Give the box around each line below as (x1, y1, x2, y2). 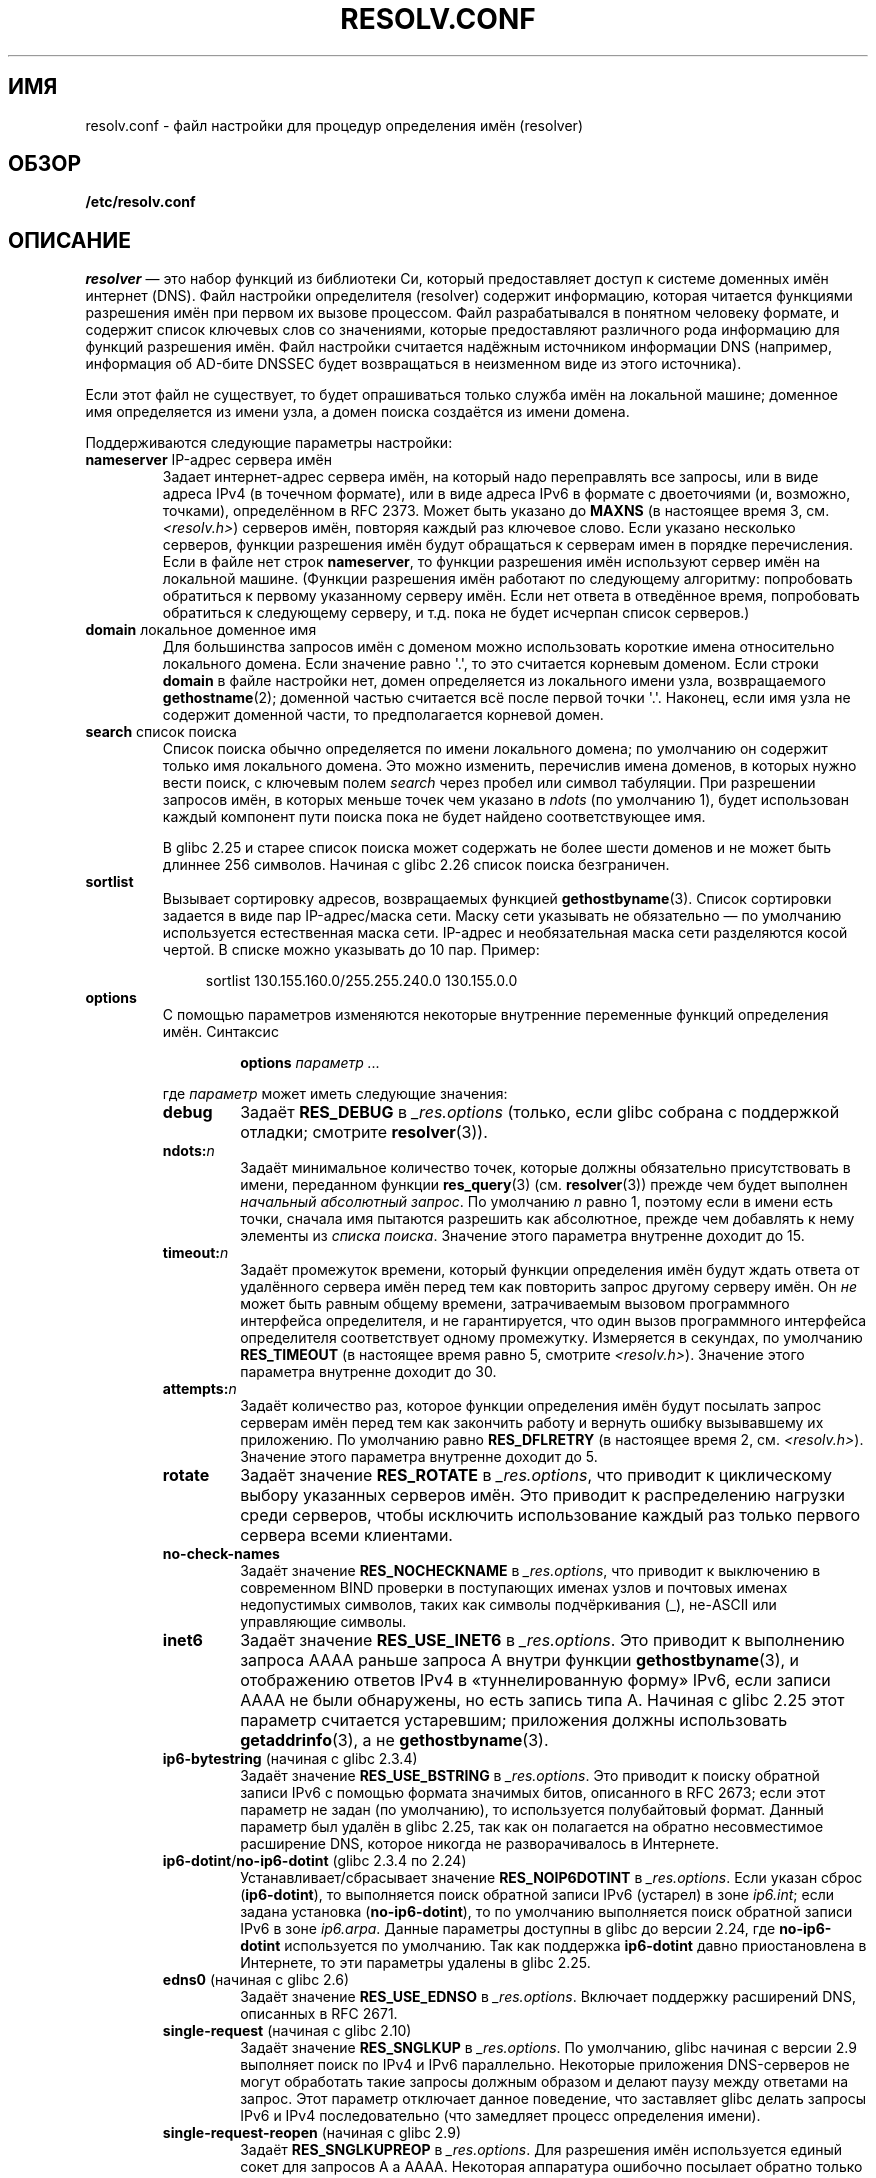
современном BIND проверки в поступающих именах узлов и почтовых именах (240, 1579, 788, 1597)
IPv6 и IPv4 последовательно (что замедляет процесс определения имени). (240, 2107, 761, 2125)
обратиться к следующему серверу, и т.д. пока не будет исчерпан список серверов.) (162, 604, 750, 622)
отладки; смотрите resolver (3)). (240, 1122, 488, 1143)
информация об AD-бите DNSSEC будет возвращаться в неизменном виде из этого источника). (85, 355, 742, 373)
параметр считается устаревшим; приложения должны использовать (240, 1710, 788, 1731)
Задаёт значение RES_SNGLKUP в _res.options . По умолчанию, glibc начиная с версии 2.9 (240, 2039, 857, 2057)
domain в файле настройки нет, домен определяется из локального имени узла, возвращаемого (162, 672, 826, 690)
